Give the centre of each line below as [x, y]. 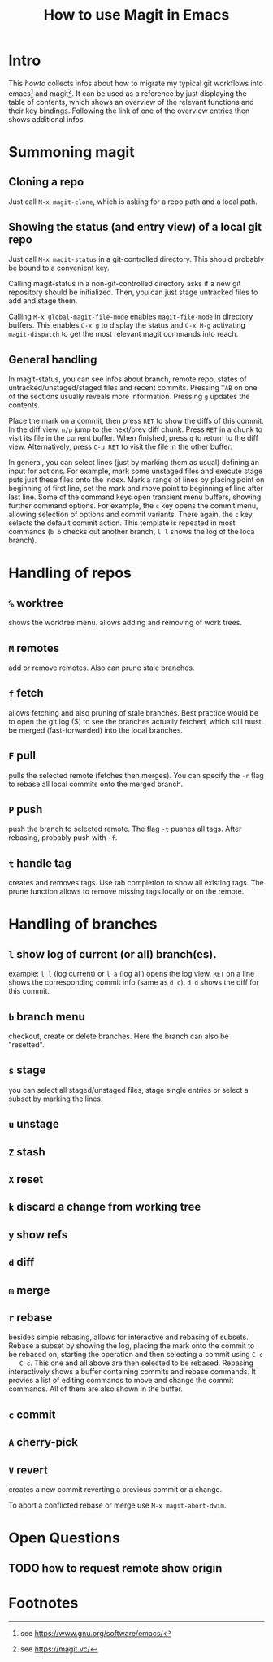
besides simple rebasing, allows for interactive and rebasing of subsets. [129, 1337]
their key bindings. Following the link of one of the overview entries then [129, 111]
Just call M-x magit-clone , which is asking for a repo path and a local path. [133, 202]
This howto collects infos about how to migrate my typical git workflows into [136, 83]
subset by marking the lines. [56, 1099]
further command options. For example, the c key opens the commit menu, [133, 506]
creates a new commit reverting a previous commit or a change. [115, 1490]
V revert [28, 1470]
